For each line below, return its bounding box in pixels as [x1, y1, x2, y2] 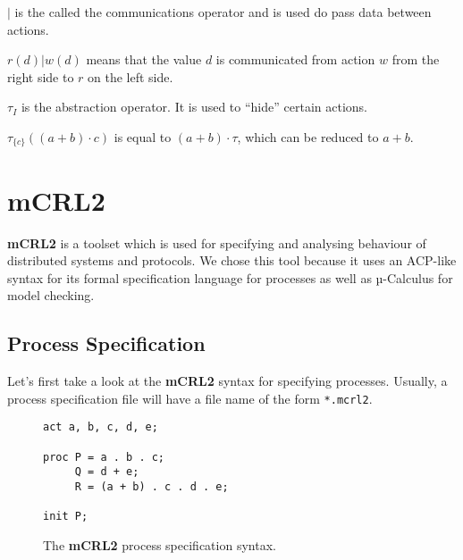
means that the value [86, 50, 202, 69]
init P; [43, 510, 88, 523]
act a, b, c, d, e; [43, 421, 158, 434]
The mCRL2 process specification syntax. [43, 535, 276, 554]
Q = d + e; [74, 465, 139, 479]
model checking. [7, 286, 95, 305]
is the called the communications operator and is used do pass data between [14, 3, 432, 21]
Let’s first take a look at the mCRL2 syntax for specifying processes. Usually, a [7, 372, 448, 390]
